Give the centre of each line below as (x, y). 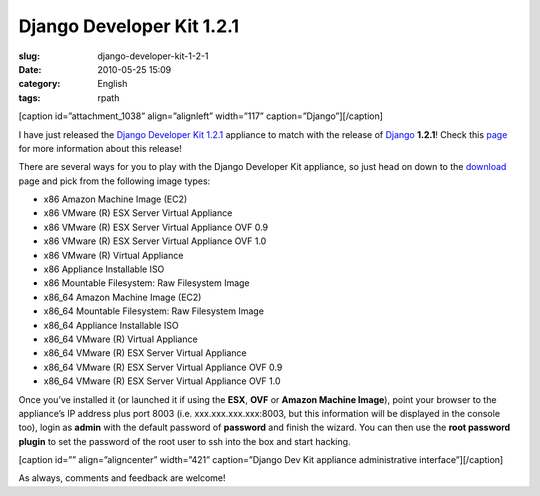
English (112, 84)
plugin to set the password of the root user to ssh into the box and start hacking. (184, 441)
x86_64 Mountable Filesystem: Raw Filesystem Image (154, 311)
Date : (30, 69)
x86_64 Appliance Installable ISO (111, 325)
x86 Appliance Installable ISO (104, 269)
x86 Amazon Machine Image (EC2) (115, 199)
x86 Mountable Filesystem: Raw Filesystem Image (146, 283)
